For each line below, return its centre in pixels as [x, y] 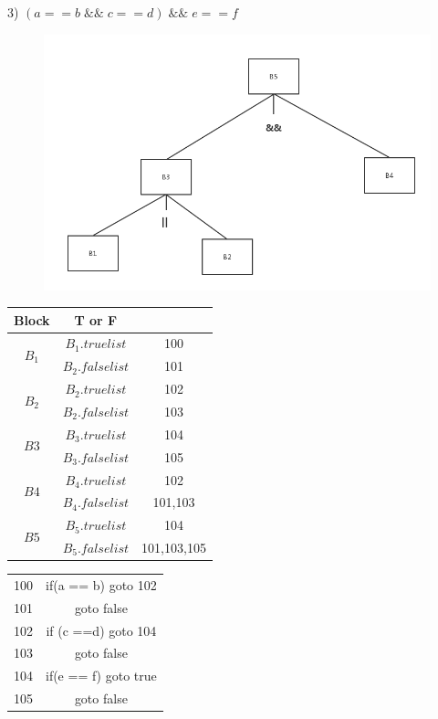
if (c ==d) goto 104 [101, 630]
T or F [96, 319]
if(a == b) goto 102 [101, 584]
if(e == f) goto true [101, 676]
